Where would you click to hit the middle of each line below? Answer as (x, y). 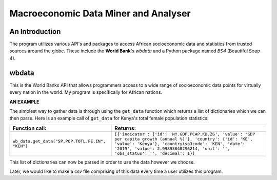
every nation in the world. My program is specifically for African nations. (86, 92)
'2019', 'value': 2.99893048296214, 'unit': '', (172, 148)
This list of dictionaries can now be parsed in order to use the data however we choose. (102, 162)
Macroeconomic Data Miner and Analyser (100, 13)
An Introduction (35, 32)
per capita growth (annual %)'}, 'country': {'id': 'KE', (184, 139)
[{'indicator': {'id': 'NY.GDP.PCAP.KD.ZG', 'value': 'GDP (185, 134)
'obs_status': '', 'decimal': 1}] (155, 153)
